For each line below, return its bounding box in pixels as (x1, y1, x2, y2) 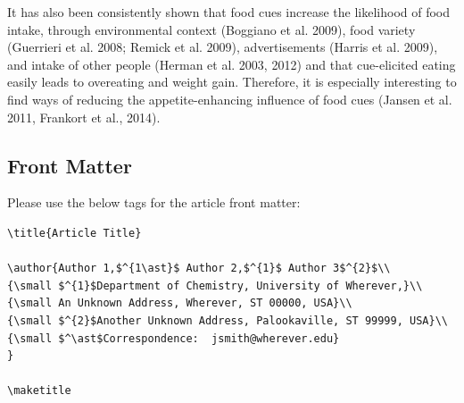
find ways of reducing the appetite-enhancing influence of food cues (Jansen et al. (7, 89, 452, 108)
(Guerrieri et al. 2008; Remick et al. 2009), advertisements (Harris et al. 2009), (7, 38, 438, 56)
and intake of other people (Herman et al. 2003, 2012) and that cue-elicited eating (7, 55, 456, 73)
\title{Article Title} (7, 226, 142, 239)
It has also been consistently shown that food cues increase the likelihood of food (7, 3, 451, 21)
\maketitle (7, 384, 71, 398)
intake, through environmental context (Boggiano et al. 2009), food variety (7, 20, 416, 38)
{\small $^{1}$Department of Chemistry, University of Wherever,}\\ (7, 279, 423, 292)
